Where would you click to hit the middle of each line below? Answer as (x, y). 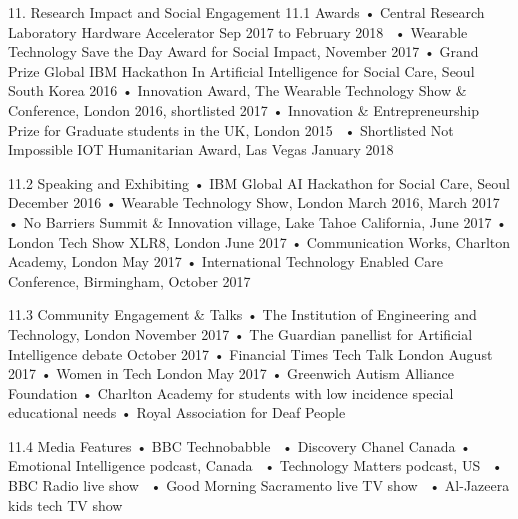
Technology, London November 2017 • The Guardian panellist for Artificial (240, 333)
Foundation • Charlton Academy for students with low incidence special (231, 392)
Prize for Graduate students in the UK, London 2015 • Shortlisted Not (231, 129)
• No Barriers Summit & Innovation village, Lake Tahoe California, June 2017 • (257, 221)
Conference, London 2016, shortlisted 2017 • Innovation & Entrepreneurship (244, 109)
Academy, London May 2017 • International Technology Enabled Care (225, 261)
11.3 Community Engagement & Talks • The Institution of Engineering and (242, 314)
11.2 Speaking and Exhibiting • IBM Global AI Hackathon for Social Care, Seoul (259, 182)
